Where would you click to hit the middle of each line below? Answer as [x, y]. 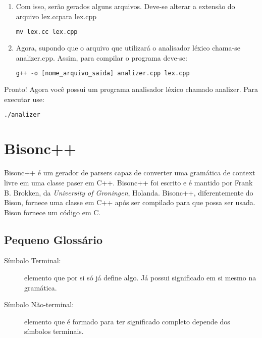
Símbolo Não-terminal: [39, 304]
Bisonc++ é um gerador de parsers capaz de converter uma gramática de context [130, 173]
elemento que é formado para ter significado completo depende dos [127, 321]
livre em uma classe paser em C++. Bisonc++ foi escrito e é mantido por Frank [128, 182]
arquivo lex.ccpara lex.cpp [56, 16]
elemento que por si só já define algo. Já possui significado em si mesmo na [140, 278]
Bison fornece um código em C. [53, 212]
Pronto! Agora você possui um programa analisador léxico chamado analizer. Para [131, 89]
